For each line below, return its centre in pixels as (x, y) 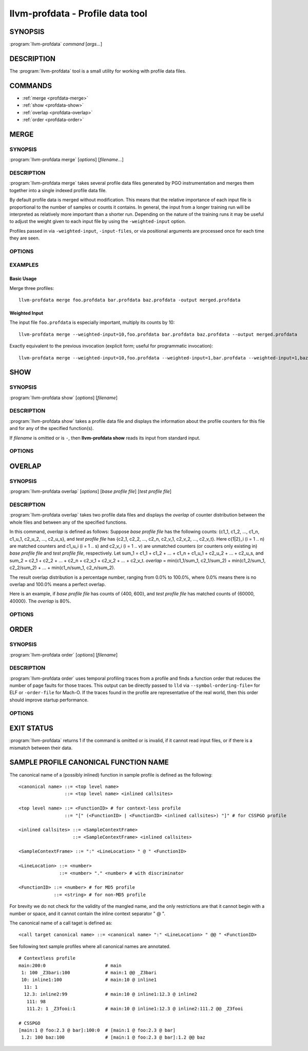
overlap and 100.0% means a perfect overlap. (58, 584)
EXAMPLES (24, 265)
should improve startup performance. (49, 700)
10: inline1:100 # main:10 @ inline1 (89, 980)
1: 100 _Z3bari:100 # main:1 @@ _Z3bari (89, 972)
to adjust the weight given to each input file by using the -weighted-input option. (98, 221)
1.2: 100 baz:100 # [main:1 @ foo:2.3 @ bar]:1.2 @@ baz (113, 1037)
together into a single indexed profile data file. (58, 190)
